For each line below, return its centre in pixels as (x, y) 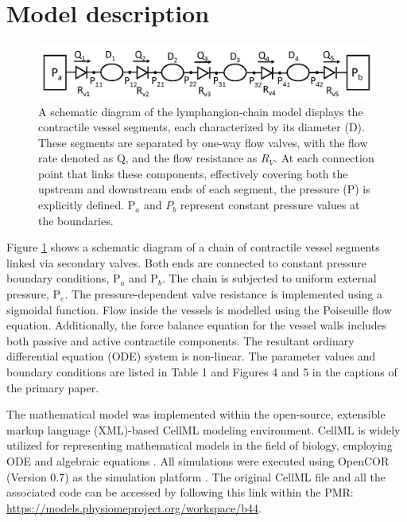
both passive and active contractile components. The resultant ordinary (180, 340)
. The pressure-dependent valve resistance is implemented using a (223, 294)
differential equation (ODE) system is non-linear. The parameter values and (191, 356)
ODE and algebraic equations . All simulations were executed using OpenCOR (198, 460)
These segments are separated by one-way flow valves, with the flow (203, 142)
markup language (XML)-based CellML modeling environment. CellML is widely (203, 429)
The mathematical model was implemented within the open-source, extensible (196, 414)
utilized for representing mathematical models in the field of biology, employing (200, 445)
